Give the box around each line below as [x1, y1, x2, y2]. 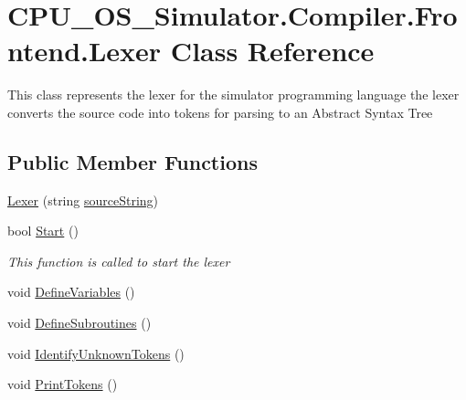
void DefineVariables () [7, 282, 135, 301]
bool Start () [7, 221, 79, 240]
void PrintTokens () [7, 374, 118, 394]
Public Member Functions [7, 147, 258, 175]
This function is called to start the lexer [7, 251, 230, 270]
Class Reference [170, 32, 375, 69]
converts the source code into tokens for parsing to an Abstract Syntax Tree [7, 102, 433, 121]
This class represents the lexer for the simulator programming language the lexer [7, 85, 460, 104]
